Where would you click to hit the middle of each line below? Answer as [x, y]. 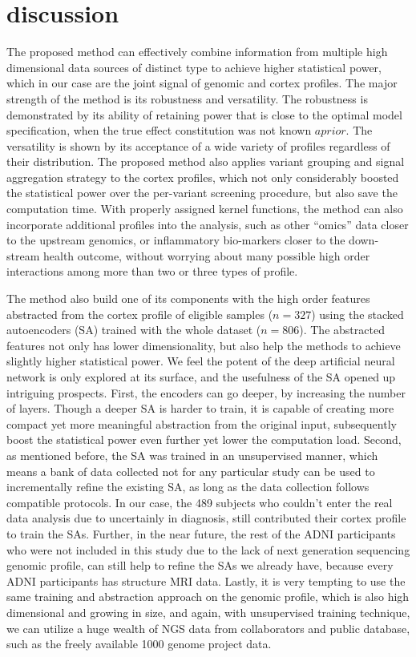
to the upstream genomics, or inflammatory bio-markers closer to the [176, 240]
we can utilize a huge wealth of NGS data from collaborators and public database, [208, 628]
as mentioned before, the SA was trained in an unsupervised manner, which [192, 455]
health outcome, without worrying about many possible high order [206, 255]
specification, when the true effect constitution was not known [159, 130]
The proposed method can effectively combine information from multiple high [197, 52]
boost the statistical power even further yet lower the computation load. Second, [204, 439]
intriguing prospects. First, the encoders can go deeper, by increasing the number [206, 392]
